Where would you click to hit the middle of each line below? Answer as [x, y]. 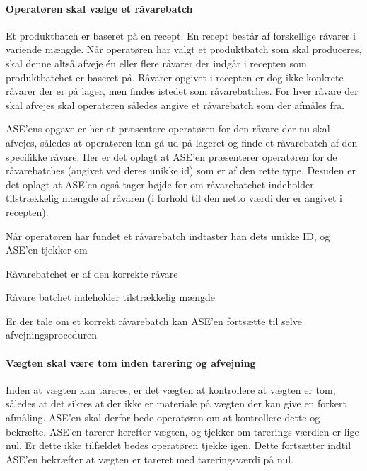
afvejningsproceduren [51, 335]
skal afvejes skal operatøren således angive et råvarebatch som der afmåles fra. [175, 104]
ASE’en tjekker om [47, 250]
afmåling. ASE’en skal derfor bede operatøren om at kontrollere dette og [163, 418]
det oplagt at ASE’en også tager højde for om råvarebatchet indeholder [160, 184]
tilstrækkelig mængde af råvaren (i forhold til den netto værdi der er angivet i [174, 198]
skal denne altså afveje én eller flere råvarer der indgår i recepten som [156, 63]
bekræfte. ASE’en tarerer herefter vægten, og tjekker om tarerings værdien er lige [182, 431]
